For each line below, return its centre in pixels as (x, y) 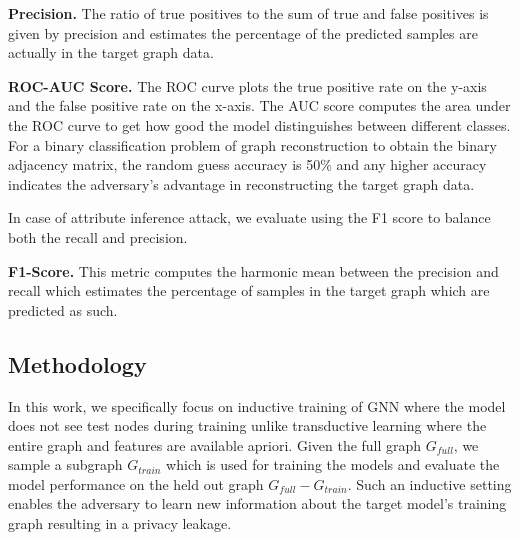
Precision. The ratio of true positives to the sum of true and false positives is (248, 13)
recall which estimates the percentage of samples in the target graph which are (249, 290)
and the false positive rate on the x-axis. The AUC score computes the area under (259, 105)
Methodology (77, 363)
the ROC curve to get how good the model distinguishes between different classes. (259, 124)
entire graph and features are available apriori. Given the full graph (215, 444)
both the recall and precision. (98, 236)
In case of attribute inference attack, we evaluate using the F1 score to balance (249, 217)
